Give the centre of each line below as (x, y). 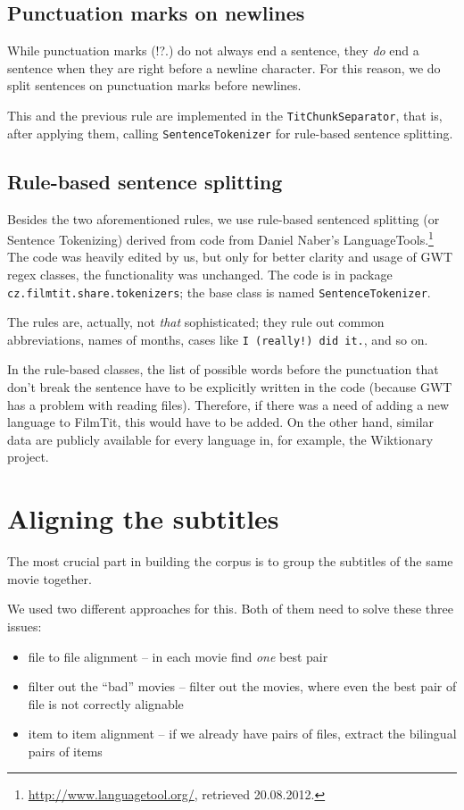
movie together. (50, 578)
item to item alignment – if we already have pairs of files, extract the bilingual (242, 734)
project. (28, 457)
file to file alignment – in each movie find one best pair (178, 656)
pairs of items (65, 751)
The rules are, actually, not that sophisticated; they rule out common (196, 322)
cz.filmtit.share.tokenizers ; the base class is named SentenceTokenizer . (219, 292)
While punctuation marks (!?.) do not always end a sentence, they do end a (213, 50)
